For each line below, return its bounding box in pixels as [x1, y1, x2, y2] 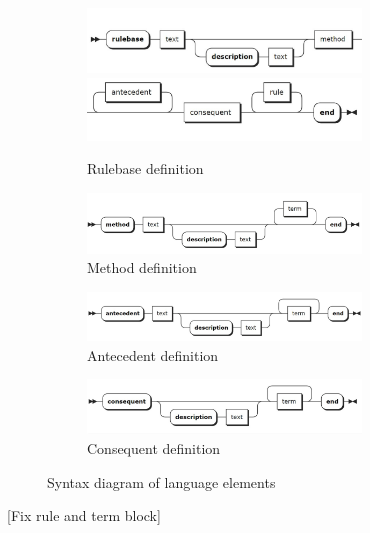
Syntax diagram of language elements [47, 471, 276, 492]
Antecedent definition [87, 344, 219, 365]
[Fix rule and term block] [7, 505, 161, 526]
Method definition [87, 257, 197, 278]
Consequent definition [87, 438, 221, 459]
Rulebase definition [87, 158, 204, 179]
